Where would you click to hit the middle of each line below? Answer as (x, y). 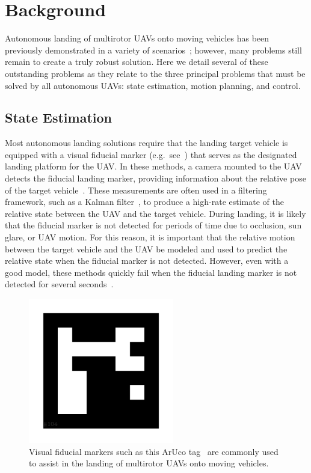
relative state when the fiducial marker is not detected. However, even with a (147, 261)
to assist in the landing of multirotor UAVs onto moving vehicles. (149, 463)
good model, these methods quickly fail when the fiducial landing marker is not (151, 272)
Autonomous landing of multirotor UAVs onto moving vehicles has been (137, 38)
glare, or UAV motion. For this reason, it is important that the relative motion (150, 237)
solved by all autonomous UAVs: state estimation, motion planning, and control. (153, 85)
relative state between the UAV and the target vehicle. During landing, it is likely (155, 213)
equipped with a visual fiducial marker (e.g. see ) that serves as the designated (151, 154)
